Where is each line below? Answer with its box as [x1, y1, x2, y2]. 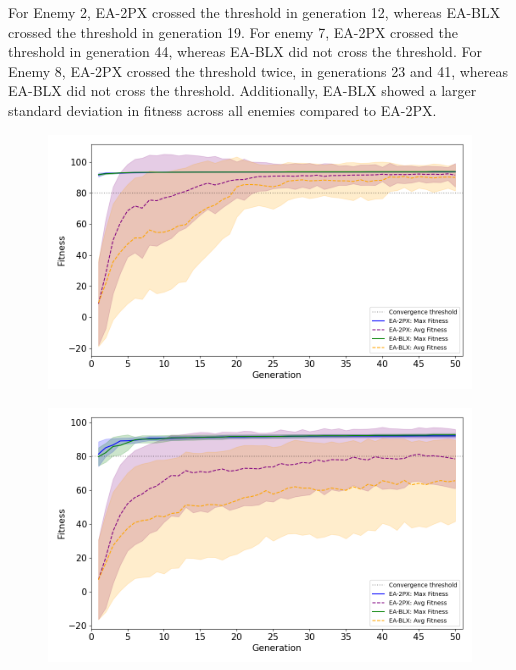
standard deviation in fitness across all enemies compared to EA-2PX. [8, 99, 437, 120]
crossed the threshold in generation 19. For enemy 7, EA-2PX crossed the [8, 21, 458, 42]
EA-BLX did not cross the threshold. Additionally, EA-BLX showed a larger [8, 80, 477, 101]
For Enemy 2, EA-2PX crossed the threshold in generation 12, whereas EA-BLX [8, 2, 501, 22]
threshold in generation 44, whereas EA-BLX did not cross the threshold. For [8, 41, 482, 62]
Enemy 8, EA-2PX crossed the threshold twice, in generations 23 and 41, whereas [8, 60, 509, 81]
